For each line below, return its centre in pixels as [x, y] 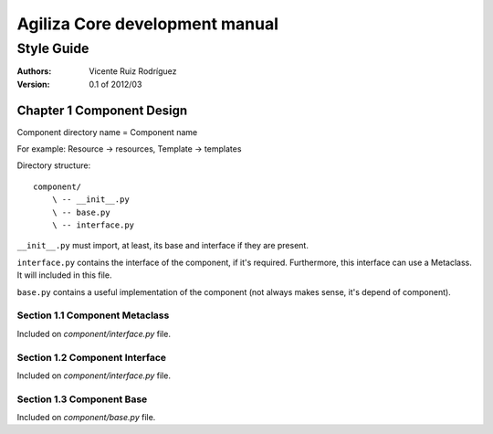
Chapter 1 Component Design [102, 110]
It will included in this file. [64, 275]
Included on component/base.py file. [86, 418]
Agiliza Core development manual [147, 24]
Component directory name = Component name [107, 132]
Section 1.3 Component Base [82, 399]
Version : [33, 84]
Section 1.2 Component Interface [92, 357]
